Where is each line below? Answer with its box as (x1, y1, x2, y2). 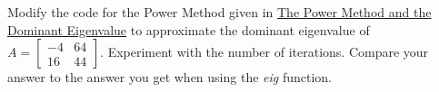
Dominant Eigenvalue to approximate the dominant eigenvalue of (7, 20, 370, 39)
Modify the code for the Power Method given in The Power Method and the (7, 3, 432, 21)
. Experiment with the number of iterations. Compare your (100, 42, 429, 61)
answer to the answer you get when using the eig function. (7, 68, 332, 87)
